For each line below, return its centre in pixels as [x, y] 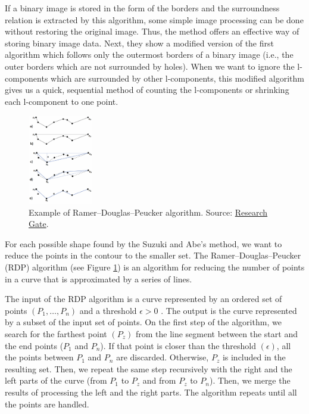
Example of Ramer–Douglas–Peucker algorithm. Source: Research [148, 212]
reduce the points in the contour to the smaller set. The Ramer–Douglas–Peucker [153, 255]
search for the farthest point [56, 334]
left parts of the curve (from [56, 380]
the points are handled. [47, 404]
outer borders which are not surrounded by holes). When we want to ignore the [150, 66]
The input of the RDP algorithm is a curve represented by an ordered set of [143, 299]
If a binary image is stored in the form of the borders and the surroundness [142, 8]
